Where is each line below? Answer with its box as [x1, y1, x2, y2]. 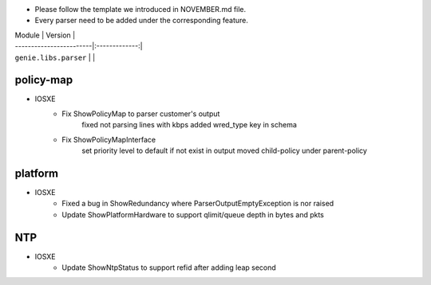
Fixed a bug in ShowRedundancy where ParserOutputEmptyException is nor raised [61, 199, 334, 209]
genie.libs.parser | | [14, 53, 96, 62]
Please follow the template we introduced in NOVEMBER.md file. [34, 5, 247, 14]
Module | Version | [14, 30, 76, 40]
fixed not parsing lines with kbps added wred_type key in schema [81, 120, 297, 130]
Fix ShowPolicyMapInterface [61, 135, 156, 144]
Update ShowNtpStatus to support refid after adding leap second [61, 263, 277, 272]
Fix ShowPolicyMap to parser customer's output [61, 108, 220, 119]
